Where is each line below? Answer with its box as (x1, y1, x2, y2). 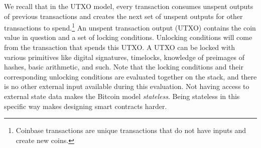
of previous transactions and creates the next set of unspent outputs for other (4, 10, 243, 21)
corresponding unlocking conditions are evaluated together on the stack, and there (4, 71, 257, 81)
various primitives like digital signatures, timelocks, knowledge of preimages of (4, 51, 244, 62)
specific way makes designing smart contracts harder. (4, 100, 167, 111)
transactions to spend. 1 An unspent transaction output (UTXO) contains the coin (4, 21, 256, 32)
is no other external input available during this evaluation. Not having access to (4, 81, 249, 91)
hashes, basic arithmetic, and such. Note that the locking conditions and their (4, 61, 243, 72)
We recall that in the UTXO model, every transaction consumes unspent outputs (4, 1, 253, 11)
